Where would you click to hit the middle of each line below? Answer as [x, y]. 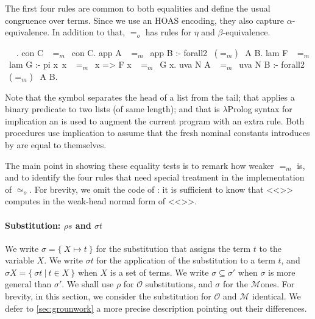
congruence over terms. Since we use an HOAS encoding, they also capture [145, 20]
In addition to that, [89, 32]
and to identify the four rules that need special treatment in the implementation [155, 177]
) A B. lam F [261, 52]
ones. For [278, 284]
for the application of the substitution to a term [186, 260]
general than [28, 284]
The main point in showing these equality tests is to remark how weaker [140, 165]
